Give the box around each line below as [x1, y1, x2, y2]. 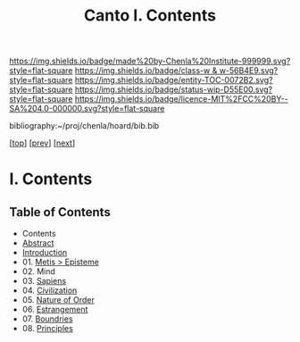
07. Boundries [21, 313, 73, 324]
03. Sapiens [21, 276, 67, 287]
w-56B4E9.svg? [219, 65, 279, 76]
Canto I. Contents [83, 5, 217, 26]
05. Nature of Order [21, 295, 96, 305]
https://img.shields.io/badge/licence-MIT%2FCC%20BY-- [74, 94, 288, 104]
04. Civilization [21, 285, 78, 296]
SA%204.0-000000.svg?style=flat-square [9, 104, 165, 114]
